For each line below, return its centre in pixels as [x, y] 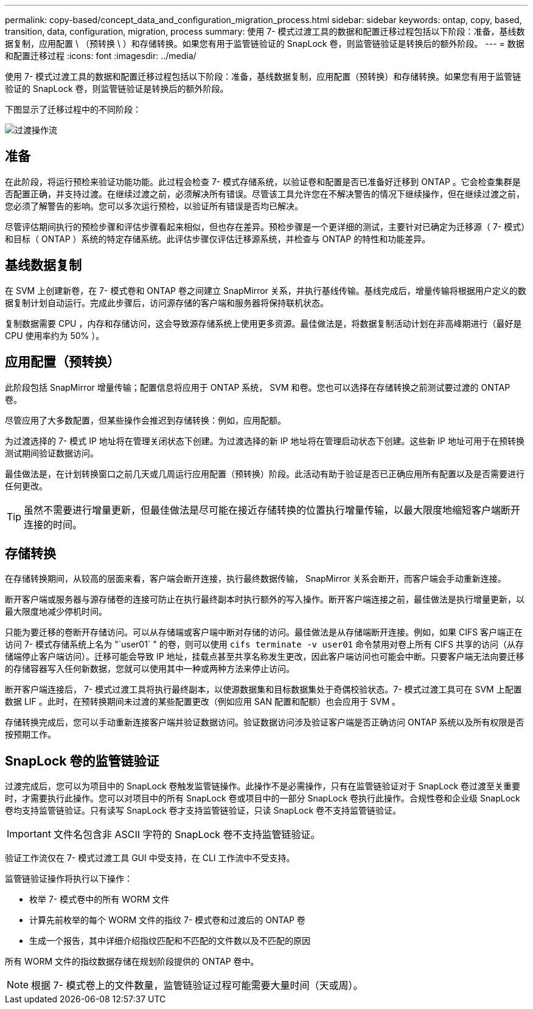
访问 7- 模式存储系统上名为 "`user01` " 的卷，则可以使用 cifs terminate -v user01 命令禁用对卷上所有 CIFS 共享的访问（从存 [265, 644]
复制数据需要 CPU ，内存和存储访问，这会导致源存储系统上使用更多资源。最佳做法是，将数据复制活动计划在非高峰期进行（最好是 [263, 323]
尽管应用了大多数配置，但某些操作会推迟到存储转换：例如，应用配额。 [145, 420]
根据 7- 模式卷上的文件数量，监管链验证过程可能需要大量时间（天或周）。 [197, 986]
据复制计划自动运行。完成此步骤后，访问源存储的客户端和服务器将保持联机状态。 [167, 302]
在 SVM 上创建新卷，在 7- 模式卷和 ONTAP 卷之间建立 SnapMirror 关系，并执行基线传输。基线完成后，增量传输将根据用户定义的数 [266, 290]
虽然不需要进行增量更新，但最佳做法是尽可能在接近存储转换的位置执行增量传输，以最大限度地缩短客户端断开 [272, 510]
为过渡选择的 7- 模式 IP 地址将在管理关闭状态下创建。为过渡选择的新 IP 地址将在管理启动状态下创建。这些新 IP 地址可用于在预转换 [265, 441]
